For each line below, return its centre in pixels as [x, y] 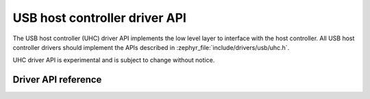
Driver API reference [57, 80]
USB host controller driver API [99, 18]
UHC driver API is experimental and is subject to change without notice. [114, 60]
